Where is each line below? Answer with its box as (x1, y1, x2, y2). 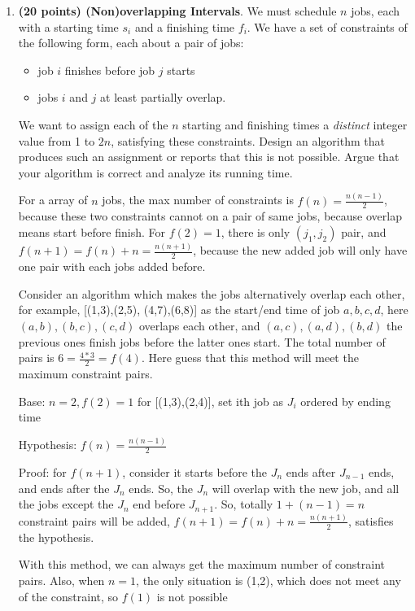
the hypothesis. (18, 528, 94, 545)
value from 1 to (18, 132, 95, 149)
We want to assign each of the (18, 116, 168, 133)
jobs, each (351, 2, 400, 19)
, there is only (221, 224, 290, 241)
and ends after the (18, 479, 110, 496)
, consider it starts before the (122, 463, 268, 480)
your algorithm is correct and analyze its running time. (18, 164, 293, 181)
